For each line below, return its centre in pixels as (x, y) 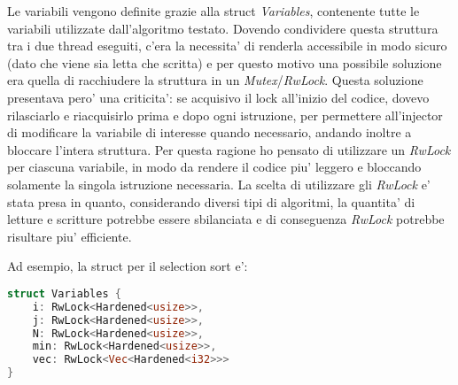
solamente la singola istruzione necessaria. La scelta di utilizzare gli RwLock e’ (219, 184)
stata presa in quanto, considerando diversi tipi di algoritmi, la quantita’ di (211, 201)
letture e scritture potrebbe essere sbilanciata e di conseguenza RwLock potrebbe (226, 219)
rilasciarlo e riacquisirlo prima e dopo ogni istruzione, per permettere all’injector (225, 115)
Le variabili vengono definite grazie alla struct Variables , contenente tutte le (213, 11)
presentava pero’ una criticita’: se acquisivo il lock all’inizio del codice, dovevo (218, 97)
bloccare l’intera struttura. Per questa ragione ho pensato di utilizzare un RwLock (229, 149)
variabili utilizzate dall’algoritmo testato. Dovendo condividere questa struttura (223, 28)
